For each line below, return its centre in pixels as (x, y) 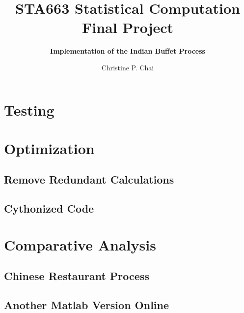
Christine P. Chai (128, 67)
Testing (29, 110)
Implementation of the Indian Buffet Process (128, 51)
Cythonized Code (49, 208)
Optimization (49, 148)
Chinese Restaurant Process (77, 276)
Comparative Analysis (80, 244)
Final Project (128, 27)
